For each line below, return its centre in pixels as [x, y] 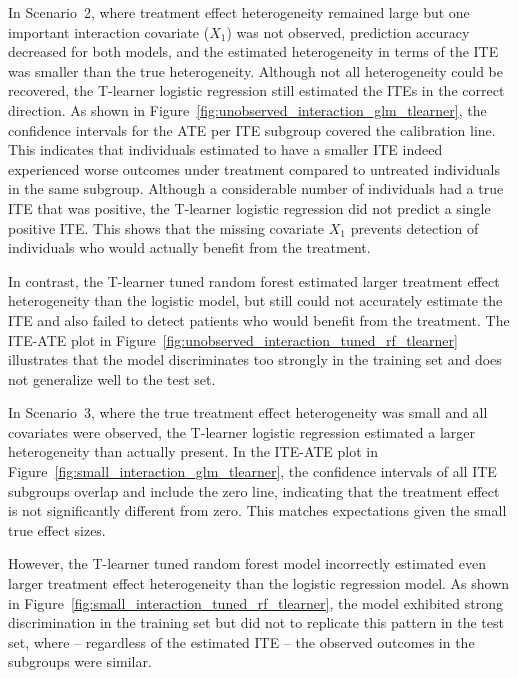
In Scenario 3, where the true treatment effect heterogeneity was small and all [248, 412]
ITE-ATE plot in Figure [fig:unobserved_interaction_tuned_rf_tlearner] [233, 339]
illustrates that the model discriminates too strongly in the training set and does [255, 359]
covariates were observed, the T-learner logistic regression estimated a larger [242, 431]
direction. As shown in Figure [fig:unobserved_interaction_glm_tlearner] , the [247, 109]
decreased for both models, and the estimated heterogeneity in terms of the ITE [253, 51]
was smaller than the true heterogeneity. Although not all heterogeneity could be [255, 70]
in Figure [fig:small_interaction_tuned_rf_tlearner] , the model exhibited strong [255, 602]
